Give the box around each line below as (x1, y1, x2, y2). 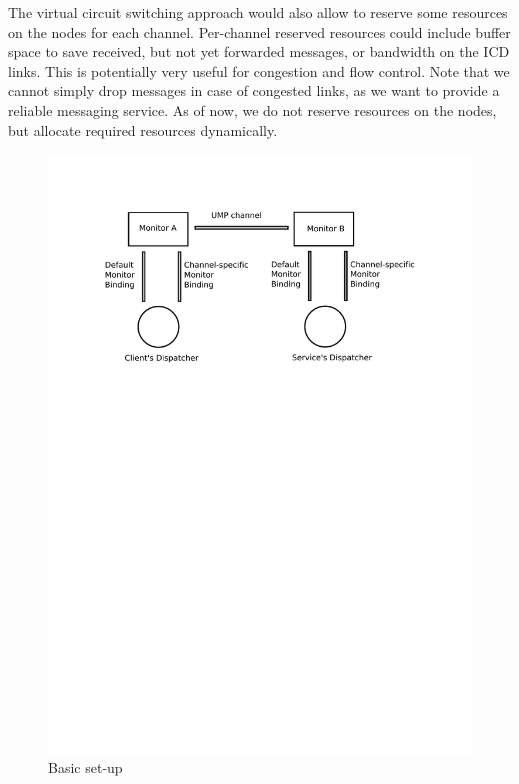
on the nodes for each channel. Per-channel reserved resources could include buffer (8, 21, 511, 42)
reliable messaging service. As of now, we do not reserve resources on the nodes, (8, 99, 497, 120)
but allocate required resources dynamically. (8, 119, 278, 140)
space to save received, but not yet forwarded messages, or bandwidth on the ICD (8, 41, 510, 62)
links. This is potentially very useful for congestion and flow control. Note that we (8, 60, 510, 81)
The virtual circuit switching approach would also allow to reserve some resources (8, 2, 508, 22)
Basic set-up (48, 757, 123, 778)
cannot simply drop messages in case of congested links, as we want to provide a (8, 80, 500, 101)
